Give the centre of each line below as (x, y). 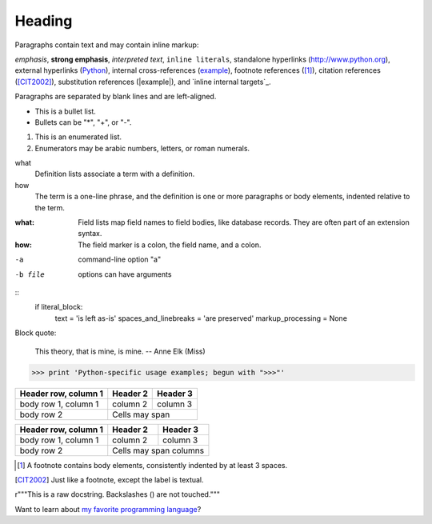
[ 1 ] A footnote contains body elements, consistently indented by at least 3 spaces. (152, 465)
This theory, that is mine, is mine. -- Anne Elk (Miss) (120, 351)
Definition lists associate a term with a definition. (115, 174)
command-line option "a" (120, 259)
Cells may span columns (158, 450)
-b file (30, 274)
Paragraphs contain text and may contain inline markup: (107, 45)
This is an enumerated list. (78, 137)
